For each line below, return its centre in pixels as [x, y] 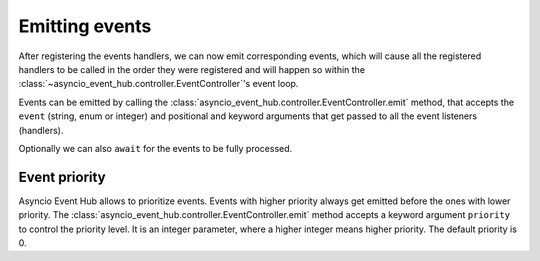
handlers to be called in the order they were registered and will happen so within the [191, 69]
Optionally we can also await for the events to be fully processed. [155, 148]
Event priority [62, 176]
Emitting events [85, 26]
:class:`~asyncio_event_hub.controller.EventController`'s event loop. [158, 84]
